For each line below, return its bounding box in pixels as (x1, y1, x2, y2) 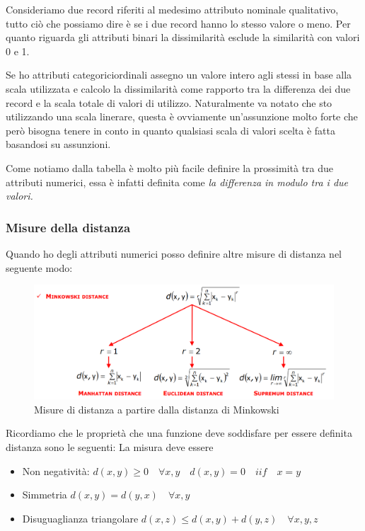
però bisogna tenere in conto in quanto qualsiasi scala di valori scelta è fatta (6, 122, 335, 137)
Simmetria (22, 487, 67, 502)
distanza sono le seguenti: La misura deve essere (6, 439, 214, 454)
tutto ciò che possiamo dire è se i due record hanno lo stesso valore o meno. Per (6, 16, 351, 30)
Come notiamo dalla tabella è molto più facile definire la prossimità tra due (6, 160, 334, 175)
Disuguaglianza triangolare (22, 510, 139, 525)
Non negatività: (22, 463, 90, 478)
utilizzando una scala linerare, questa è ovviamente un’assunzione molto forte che (6, 109, 358, 124)
